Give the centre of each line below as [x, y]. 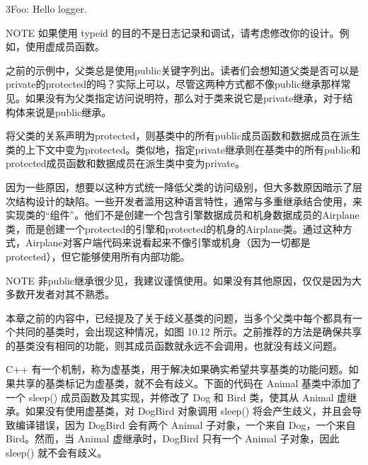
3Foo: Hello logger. [46, 8]
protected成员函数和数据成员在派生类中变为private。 [126, 163]
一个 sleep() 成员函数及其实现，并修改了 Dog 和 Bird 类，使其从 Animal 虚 [177, 397]
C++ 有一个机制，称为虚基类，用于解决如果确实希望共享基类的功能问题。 [177, 369]
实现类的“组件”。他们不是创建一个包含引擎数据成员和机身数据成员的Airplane [183, 215]
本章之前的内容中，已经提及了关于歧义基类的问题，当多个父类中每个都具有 [179, 317]
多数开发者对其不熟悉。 [60, 294]
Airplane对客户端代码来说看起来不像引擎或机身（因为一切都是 [168, 242]
